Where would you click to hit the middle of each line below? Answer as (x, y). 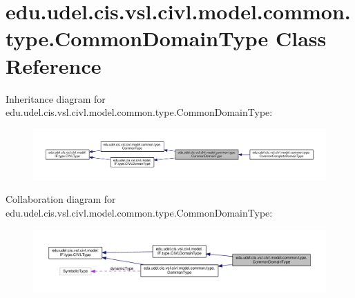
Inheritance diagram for (56, 98)
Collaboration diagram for (61, 199)
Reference (54, 65)
